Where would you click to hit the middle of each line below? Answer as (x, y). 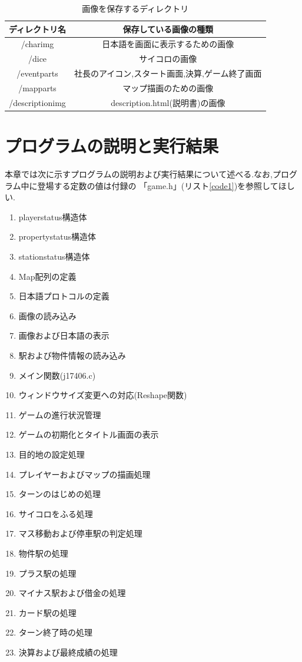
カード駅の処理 (47, 612)
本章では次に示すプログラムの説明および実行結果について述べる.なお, (139, 174)
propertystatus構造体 (57, 236)
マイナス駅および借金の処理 (72, 593)
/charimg (37, 44)
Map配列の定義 (47, 276)
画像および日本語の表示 (64, 335)
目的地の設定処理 (52, 454)
